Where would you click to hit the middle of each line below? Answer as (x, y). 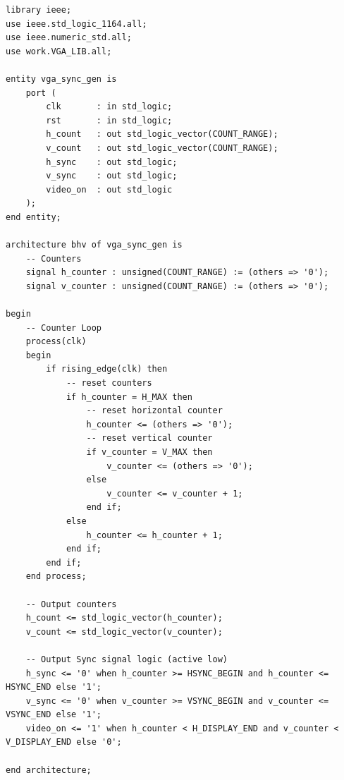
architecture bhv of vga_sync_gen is (94, 245)
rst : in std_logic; (109, 120)
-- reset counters (109, 383)
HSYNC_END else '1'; (54, 687)
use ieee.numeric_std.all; (69, 38)
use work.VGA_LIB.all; (59, 51)
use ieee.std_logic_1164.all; (76, 24)
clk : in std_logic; (109, 107)
